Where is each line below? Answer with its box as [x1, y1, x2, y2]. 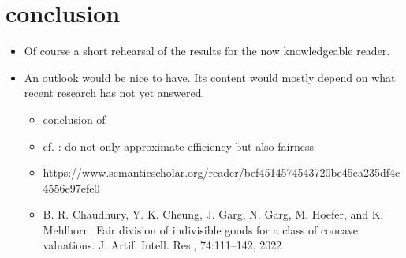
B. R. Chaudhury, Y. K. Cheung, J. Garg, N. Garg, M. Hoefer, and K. [43, 206, 384, 222]
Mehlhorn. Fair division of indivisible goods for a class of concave [43, 221, 358, 237]
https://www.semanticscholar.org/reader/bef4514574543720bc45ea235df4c [43, 164, 400, 181]
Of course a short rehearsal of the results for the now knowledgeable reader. [24, 43, 390, 59]
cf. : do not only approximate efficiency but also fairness [43, 137, 314, 154]
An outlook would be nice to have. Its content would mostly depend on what [24, 69, 396, 85]
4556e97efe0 [43, 179, 100, 196]
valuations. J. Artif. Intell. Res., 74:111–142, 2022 [43, 237, 282, 253]
